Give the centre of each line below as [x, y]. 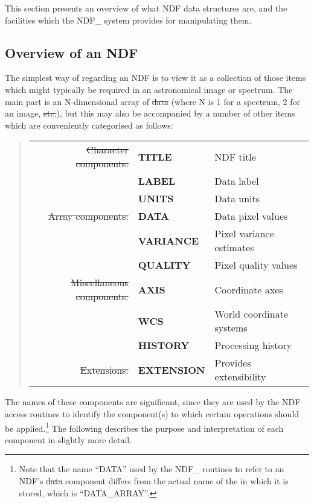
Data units [237, 199]
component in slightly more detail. [69, 439]
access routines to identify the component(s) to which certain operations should [152, 413]
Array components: [88, 216]
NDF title [235, 156]
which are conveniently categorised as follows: [89, 125]
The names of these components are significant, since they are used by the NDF [153, 402]
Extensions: [104, 370]
